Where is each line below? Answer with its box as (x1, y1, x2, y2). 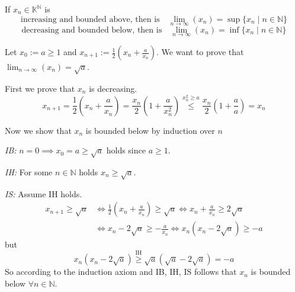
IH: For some (5, 165, 53, 178)
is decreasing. (89, 82, 137, 94)
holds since (106, 144, 146, 156)
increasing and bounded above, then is (20, 15, 160, 24)
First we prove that (5, 82, 75, 94)
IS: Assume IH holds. (5, 187, 82, 200)
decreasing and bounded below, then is (21, 25, 162, 34)
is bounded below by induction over (85, 124, 215, 136)
